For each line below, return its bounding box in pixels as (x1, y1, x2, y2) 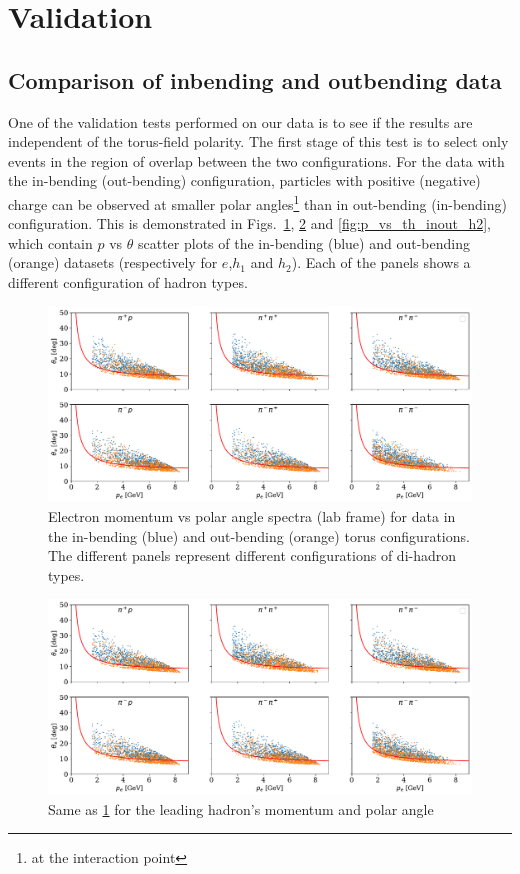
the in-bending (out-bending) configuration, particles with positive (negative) (8, 170, 481, 191)
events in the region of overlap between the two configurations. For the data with (8, 150, 505, 171)
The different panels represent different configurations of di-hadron (48, 545, 457, 566)
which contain (8, 232, 93, 253)
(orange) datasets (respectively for (8, 252, 218, 273)
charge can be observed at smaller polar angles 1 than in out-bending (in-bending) (8, 190, 507, 214)
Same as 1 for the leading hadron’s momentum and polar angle (48, 798, 434, 819)
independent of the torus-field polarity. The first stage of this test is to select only (8, 131, 509, 152)
